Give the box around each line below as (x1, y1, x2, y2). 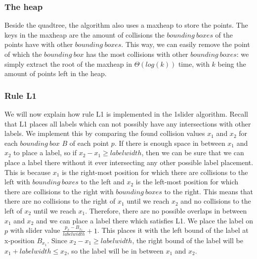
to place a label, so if (13, 147, 77, 158)
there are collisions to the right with (4, 186, 114, 196)
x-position (4, 235, 35, 245)
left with (4, 176, 30, 187)
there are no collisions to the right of (4, 196, 116, 206)
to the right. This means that (164, 186, 254, 196)
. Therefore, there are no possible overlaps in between (85, 205, 247, 216)
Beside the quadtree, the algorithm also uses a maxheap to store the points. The (4, 20, 248, 30)
